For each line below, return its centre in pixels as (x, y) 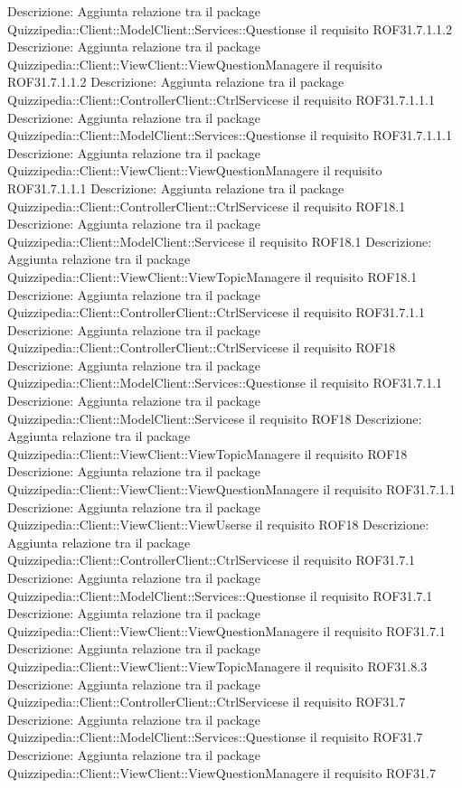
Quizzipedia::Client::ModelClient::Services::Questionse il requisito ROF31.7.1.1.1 (230, 135)
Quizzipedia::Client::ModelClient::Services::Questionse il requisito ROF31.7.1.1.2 (230, 28)
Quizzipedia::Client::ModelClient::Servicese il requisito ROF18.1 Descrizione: (220, 241)
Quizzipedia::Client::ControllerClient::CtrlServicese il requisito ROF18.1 (207, 206)
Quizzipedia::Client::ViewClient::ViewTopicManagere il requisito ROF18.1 (212, 276)
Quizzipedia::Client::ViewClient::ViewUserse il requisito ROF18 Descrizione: (218, 525)
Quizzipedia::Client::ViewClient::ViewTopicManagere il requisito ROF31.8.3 (217, 666)
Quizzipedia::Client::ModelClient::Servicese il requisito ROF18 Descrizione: (215, 418)
